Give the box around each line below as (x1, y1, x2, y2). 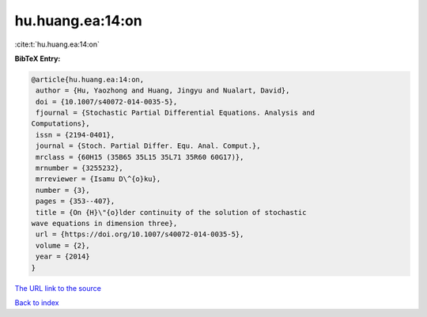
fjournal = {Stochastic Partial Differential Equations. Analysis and (36, 108, 316, 118)
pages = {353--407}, (36, 197, 115, 206)
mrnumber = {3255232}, (36, 164, 124, 173)
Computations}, (31, 119, 90, 128)
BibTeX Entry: (14, 54, 61, 63)
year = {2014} (36, 252, 90, 261)
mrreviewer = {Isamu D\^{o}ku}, (36, 175, 161, 183)
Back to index (14, 297, 59, 308)
